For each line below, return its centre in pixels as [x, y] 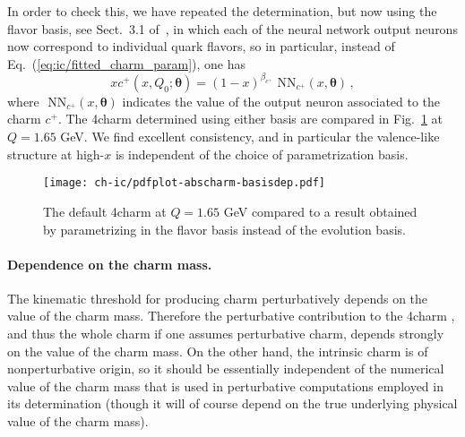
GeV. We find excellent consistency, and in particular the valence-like [250, 137]
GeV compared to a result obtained [320, 211]
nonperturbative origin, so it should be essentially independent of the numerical [226, 368]
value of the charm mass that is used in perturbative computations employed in [225, 386]
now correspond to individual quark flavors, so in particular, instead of [201, 46]
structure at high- [56, 154]
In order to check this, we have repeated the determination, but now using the [222, 11]
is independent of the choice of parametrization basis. [262, 154]
